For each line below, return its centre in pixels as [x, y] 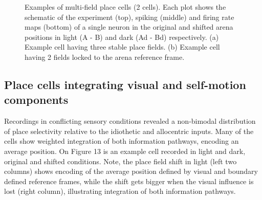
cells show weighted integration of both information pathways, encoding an [122, 141]
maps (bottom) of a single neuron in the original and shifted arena [129, 27]
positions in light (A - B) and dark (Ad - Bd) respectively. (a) [122, 37]
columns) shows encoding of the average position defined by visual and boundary [131, 171]
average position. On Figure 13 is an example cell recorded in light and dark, [125, 151]
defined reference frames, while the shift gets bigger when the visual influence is [129, 181]
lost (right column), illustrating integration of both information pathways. [120, 191]
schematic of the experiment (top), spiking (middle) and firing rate [129, 17]
